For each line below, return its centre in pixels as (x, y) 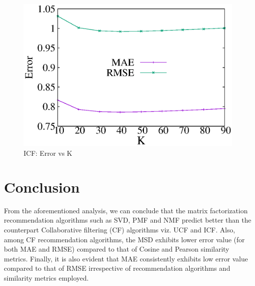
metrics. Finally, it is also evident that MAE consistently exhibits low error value (126, 258)
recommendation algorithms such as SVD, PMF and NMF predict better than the (128, 220)
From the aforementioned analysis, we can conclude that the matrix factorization (126, 210)
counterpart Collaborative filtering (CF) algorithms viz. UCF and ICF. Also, (120, 229)
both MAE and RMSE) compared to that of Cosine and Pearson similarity (117, 249)
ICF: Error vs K (48, 153)
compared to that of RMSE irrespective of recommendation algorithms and (117, 268)
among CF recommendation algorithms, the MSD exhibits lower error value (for (125, 239)
